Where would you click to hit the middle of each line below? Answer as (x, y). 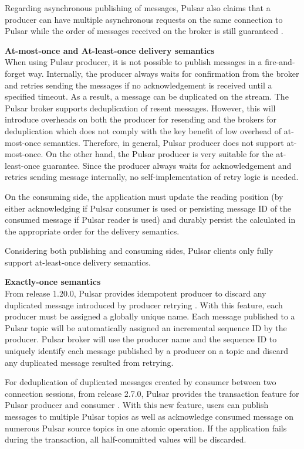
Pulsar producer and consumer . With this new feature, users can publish (137, 405)
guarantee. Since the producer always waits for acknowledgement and (167, 165)
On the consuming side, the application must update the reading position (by (144, 196)
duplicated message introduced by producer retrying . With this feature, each (144, 305)
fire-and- (280, 62)
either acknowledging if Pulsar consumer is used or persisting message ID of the (148, 208)
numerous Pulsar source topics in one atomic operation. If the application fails (146, 428)
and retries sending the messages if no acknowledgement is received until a (139, 85)
